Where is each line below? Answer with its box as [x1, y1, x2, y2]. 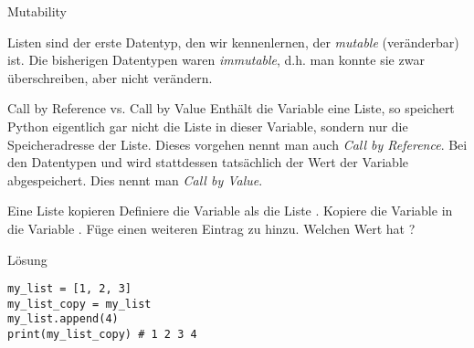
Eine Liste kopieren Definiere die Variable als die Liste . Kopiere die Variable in [7, 201, 453, 220]
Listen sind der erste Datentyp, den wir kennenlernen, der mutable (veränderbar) [7, 32, 459, 51]
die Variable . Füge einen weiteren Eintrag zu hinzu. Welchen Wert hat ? [7, 218, 416, 237]
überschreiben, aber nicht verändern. [7, 68, 213, 87]
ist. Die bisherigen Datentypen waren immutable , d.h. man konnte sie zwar [7, 50, 425, 69]
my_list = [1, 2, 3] [7, 282, 132, 296]
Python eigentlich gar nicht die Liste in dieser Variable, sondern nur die [7, 116, 408, 135]
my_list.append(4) [7, 312, 119, 326]
